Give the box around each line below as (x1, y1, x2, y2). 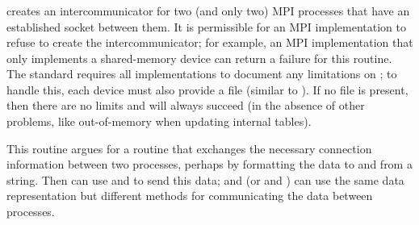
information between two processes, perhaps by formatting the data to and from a (6, 156, 413, 173)
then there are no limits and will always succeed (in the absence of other (6, 97, 365, 114)
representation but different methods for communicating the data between (6, 187, 373, 204)
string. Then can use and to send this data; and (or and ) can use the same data (6, 171, 404, 188)
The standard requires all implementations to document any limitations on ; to (6, 65, 397, 82)
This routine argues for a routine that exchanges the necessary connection (6, 140, 372, 156)
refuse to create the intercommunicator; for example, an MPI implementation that (6, 34, 413, 51)
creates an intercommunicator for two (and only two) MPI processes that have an (6, 2, 410, 19)
